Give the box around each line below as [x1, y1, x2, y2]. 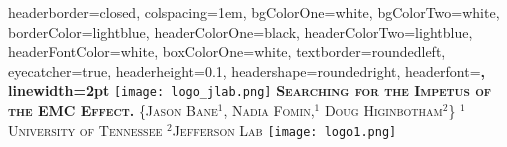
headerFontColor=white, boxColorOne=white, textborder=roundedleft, [8, 41, 446, 62]
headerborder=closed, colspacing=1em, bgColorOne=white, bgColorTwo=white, [8, 2, 500, 22]
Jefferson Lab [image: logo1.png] [172, 119, 397, 140]
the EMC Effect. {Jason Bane [8, 100, 218, 121]
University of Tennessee [8, 119, 163, 140]
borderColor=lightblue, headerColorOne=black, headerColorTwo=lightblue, [8, 21, 473, 42]
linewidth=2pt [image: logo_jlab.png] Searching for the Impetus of [8, 80, 492, 101]
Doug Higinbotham [324, 100, 443, 121]
